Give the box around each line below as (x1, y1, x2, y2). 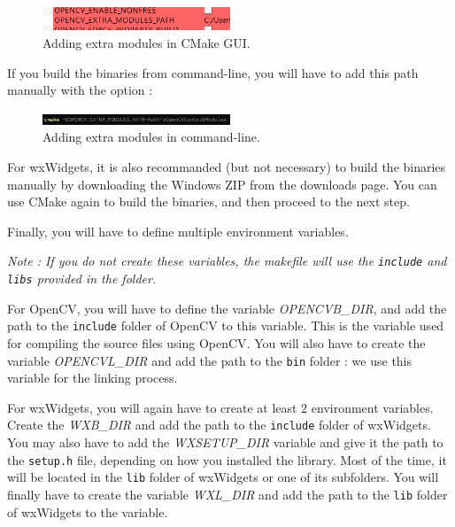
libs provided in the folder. (7, 269, 157, 288)
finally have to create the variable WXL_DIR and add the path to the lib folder (7, 484, 448, 503)
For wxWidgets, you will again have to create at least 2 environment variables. (7, 398, 434, 416)
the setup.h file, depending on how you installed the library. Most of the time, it (7, 450, 447, 469)
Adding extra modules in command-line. (42, 128, 260, 146)
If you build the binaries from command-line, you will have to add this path (7, 63, 419, 81)
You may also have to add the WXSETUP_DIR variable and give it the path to (7, 433, 443, 452)
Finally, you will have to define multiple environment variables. (7, 221, 349, 240)
